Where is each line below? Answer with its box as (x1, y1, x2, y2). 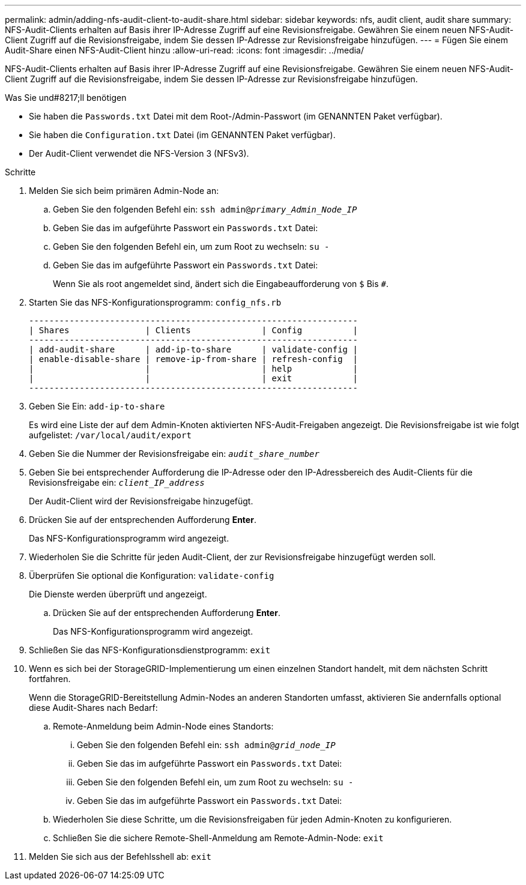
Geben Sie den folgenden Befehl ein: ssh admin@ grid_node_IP (77, 740, 336, 750)
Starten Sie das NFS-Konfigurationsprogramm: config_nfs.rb (29, 297, 282, 307)
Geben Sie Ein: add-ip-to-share (29, 401, 165, 411)
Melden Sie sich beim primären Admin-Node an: (29, 186, 219, 196)
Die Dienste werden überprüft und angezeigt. (29, 589, 207, 599)
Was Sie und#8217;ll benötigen (5, 92, 127, 103)
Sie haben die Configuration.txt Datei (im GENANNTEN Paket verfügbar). (29, 130, 336, 140)
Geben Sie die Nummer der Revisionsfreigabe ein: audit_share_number (29, 449, 319, 459)
